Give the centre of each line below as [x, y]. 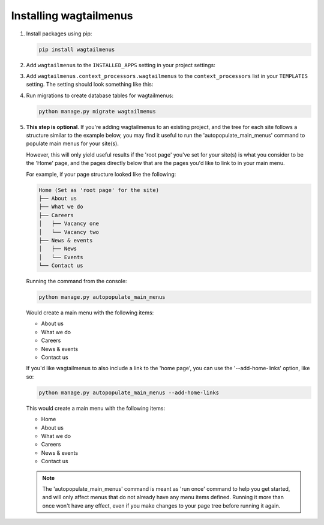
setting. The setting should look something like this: [90, 85]
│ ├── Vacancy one [69, 224]
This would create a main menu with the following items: [96, 408]
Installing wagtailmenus [72, 16]
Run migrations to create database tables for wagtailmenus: [100, 95]
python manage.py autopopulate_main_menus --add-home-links [129, 392]
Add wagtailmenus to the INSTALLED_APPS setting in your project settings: [121, 65]
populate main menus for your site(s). [73, 143]
